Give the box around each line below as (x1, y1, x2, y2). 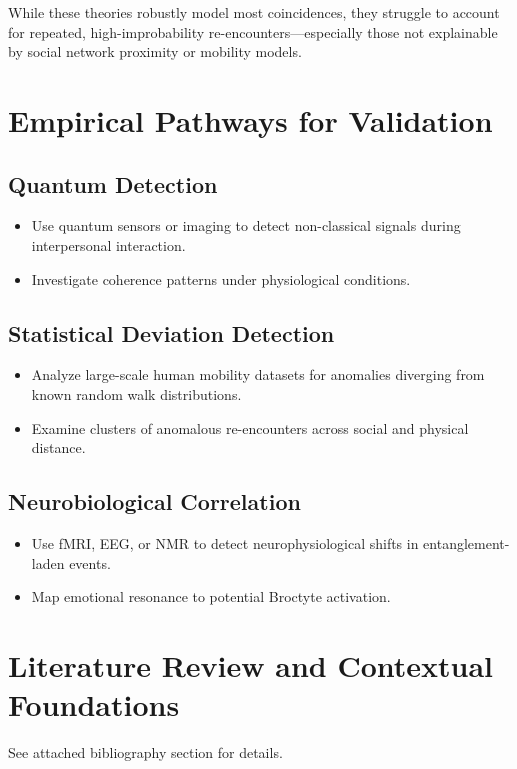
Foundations (8, 684, 180, 725)
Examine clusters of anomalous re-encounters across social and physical (31, 417, 469, 438)
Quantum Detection (8, 168, 218, 199)
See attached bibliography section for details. (8, 742, 283, 763)
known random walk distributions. (31, 383, 242, 404)
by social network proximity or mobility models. (8, 41, 302, 62)
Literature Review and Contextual (8, 644, 494, 685)
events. (69, 552, 111, 573)
